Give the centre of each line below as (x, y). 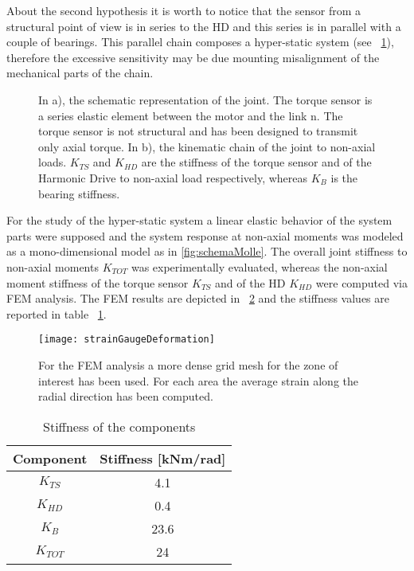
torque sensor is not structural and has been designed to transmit (198, 131)
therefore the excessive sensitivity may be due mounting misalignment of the (193, 57)
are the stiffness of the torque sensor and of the (256, 162)
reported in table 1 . (57, 313)
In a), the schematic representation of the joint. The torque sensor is (205, 99)
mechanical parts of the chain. (80, 73)
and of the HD (250, 282)
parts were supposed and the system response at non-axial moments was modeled (205, 235)
